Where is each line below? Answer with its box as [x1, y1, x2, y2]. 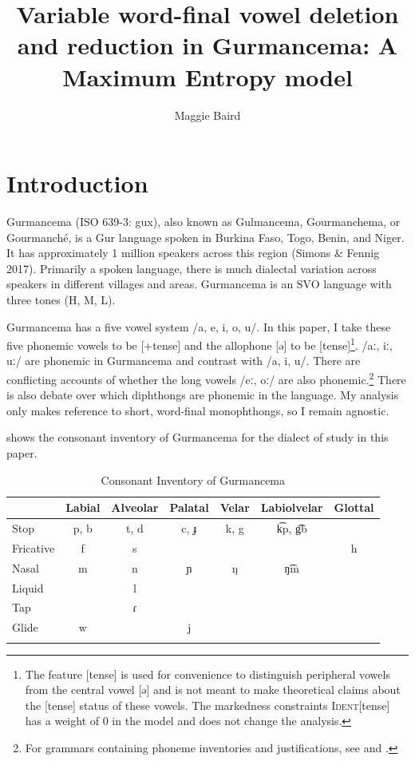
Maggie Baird [174, 106, 241, 123]
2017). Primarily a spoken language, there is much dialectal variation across [6, 260, 377, 276]
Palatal [169, 499, 209, 516]
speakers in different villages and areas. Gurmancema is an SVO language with [6, 275, 392, 292]
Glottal [334, 499, 374, 516]
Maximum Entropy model [62, 60, 353, 93]
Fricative [12, 539, 55, 556]
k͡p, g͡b [276, 520, 307, 537]
